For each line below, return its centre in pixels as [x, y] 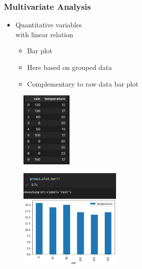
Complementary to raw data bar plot [83, 83]
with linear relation [44, 34]
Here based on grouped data [70, 67]
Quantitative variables [49, 25]
